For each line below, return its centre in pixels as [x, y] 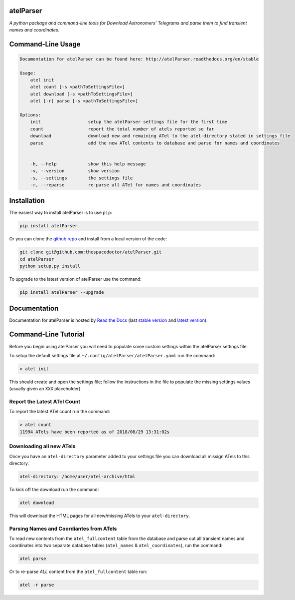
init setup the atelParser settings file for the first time [129, 122]
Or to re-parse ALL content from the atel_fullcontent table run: [78, 572]
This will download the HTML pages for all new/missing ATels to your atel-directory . [100, 516]
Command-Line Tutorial [47, 334]
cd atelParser [37, 259]
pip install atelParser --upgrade [62, 293]
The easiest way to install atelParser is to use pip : [61, 213]
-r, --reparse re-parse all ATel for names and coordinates [116, 185]
